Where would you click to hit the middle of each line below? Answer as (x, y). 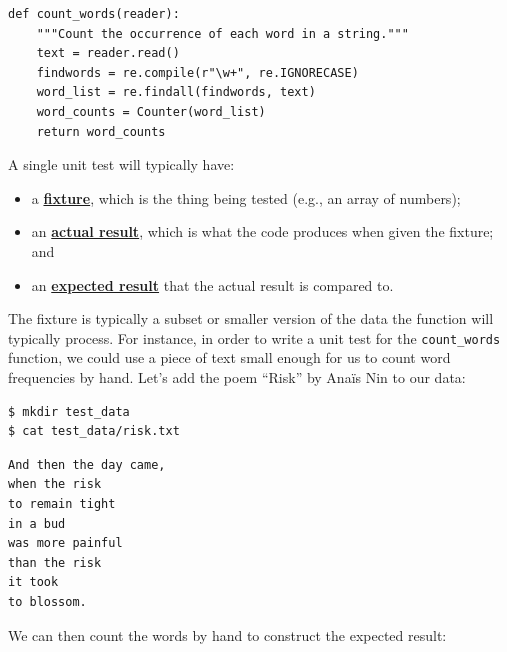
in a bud (37, 523)
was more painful (65, 543)
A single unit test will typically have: (121, 164)
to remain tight (62, 503)
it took (33, 582)
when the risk (55, 484)
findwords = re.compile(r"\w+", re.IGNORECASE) (197, 72)
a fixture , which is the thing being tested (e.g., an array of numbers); (246, 197)
